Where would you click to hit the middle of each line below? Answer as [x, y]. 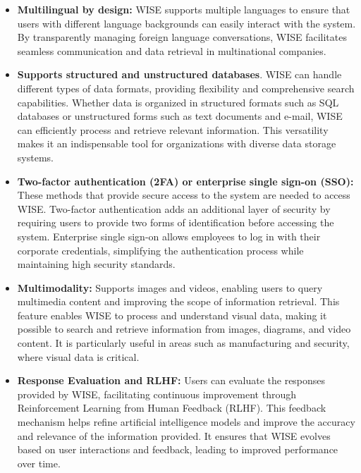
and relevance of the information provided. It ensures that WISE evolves [174, 435]
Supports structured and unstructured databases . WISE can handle [179, 74]
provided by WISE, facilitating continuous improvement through [157, 394]
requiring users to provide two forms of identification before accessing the [176, 222]
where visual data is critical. [78, 356]
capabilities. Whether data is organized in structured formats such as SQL [178, 102]
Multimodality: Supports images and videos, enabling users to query [170, 287]
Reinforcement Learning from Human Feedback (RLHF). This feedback [172, 408]
